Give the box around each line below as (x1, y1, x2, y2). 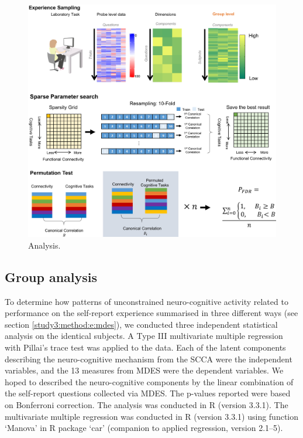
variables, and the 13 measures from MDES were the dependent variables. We (5, 364, 284, 376)
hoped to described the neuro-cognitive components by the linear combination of (5, 375, 294, 388)
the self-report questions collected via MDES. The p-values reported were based (5, 387, 291, 399)
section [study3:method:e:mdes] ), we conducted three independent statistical (5, 318, 278, 330)
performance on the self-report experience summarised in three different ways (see (5, 307, 298, 319)
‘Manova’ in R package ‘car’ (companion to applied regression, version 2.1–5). (5, 422, 283, 434)
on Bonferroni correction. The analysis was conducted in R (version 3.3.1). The (5, 398, 288, 410)
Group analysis (5, 267, 98, 286)
